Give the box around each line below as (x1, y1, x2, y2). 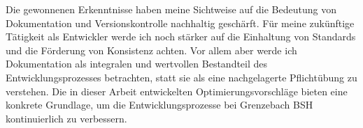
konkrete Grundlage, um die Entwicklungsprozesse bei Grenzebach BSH (6, 97, 313, 112)
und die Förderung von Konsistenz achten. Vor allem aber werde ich (6, 42, 297, 57)
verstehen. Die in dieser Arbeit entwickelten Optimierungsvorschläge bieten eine (6, 83, 348, 98)
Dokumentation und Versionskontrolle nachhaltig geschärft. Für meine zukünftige (6, 15, 355, 30)
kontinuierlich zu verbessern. (6, 111, 127, 125)
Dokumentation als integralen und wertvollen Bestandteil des (6, 56, 268, 71)
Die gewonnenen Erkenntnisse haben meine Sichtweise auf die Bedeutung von (6, 2, 336, 16)
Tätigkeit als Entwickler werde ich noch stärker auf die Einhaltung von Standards (6, 29, 356, 44)
